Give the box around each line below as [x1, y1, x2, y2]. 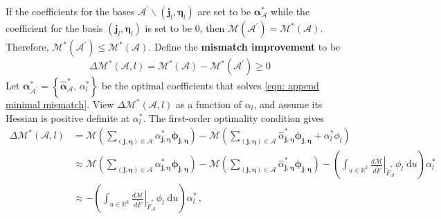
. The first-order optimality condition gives [143, 110, 325, 125]
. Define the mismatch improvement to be [148, 40, 341, 53]
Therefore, [6, 40, 49, 53]
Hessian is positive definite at [6, 110, 130, 125]
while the [271, 4, 310, 18]
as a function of [176, 97, 242, 111]
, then [199, 21, 225, 35]
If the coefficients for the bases [6, 4, 135, 18]
